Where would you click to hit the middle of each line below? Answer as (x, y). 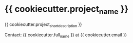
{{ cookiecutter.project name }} (66, 10)
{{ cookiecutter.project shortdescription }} (43, 25)
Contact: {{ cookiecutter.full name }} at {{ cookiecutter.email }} (66, 35)
